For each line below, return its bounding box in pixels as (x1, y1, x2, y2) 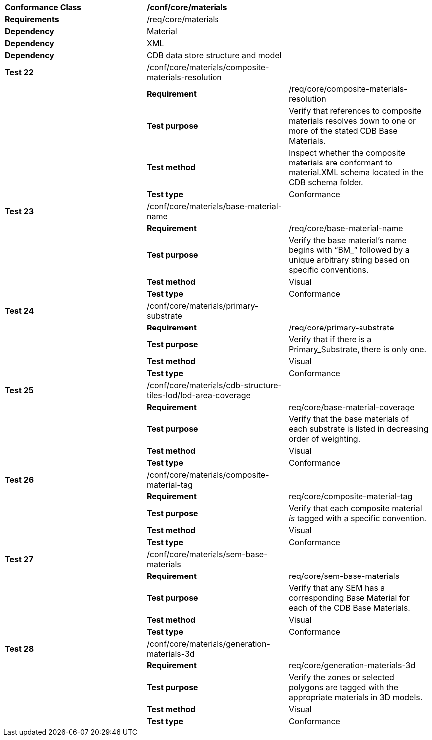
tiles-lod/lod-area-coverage (146, 390, 251, 400)
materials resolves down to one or (288, 116, 416, 126)
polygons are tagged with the (288, 682, 399, 692)
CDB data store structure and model (146, 50, 282, 60)
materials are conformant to (288, 158, 393, 167)
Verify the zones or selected (288, 672, 394, 682)
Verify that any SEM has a (288, 583, 385, 593)
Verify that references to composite (288, 106, 422, 116)
